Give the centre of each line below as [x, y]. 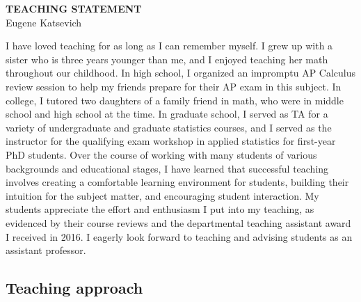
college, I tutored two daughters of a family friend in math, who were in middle [175, 100]
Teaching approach [74, 288]
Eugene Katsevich [44, 22]
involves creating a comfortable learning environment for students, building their [177, 182]
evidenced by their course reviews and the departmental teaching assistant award [178, 222]
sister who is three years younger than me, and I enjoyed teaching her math [167, 59]
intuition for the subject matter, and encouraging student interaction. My [162, 195]
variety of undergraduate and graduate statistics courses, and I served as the [169, 127]
